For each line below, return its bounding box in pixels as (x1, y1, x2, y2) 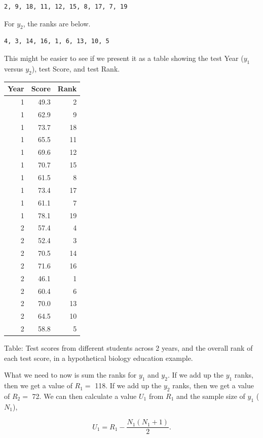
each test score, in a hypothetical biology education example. (4, 352, 193, 363)
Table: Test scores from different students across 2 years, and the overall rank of (4, 343, 253, 353)
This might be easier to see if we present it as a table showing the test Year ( (4, 52, 244, 63)
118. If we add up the (95, 380, 162, 391)
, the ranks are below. (23, 18, 91, 28)
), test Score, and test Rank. (31, 63, 120, 74)
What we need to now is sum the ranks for (4, 369, 137, 380)
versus (4, 63, 23, 74)
